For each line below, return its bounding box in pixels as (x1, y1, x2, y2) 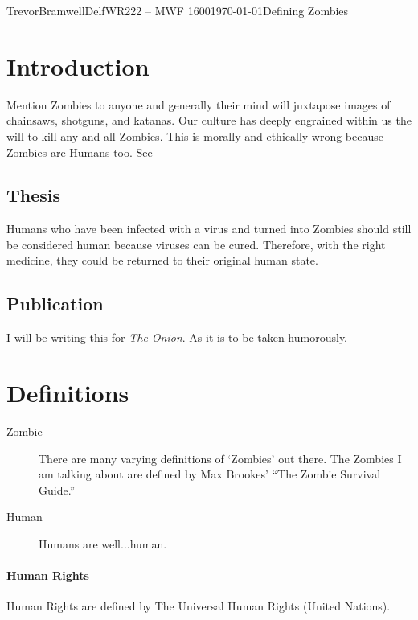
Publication (6, 291, 104, 316)
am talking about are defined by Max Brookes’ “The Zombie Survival (39, 466, 381, 482)
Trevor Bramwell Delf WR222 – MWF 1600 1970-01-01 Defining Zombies (6, 2, 349, 18)
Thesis (6, 183, 61, 207)
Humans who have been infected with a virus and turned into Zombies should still (6, 220, 412, 237)
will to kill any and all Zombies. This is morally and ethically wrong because (6, 127, 383, 144)
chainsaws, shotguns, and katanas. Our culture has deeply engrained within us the (6, 112, 412, 129)
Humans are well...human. (39, 535, 167, 552)
